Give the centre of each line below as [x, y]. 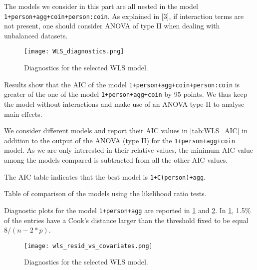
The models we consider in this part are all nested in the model [101, 6]
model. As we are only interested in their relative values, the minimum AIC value [128, 150]
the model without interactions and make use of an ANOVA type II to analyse [124, 104]
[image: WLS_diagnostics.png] [74, 52]
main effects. [23, 114]
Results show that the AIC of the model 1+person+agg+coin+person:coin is [122, 84]
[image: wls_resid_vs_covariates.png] [88, 246]
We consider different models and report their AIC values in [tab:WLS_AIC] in [126, 131]
